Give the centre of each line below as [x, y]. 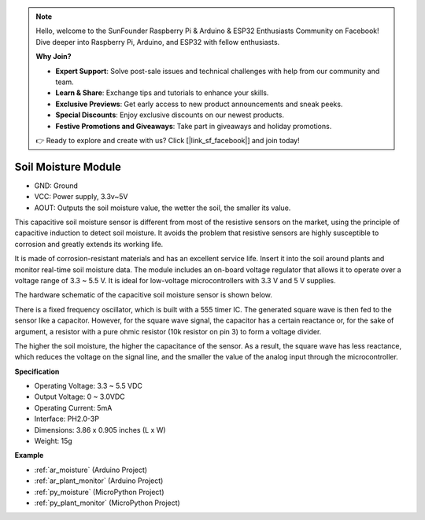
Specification [37, 371]
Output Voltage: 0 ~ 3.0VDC [79, 396]
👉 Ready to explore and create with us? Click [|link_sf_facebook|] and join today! [168, 140]
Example [29, 455]
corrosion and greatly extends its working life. [89, 244]
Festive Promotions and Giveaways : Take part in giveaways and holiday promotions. [194, 126]
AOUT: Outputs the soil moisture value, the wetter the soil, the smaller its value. [163, 208]
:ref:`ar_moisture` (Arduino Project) [91, 470]
